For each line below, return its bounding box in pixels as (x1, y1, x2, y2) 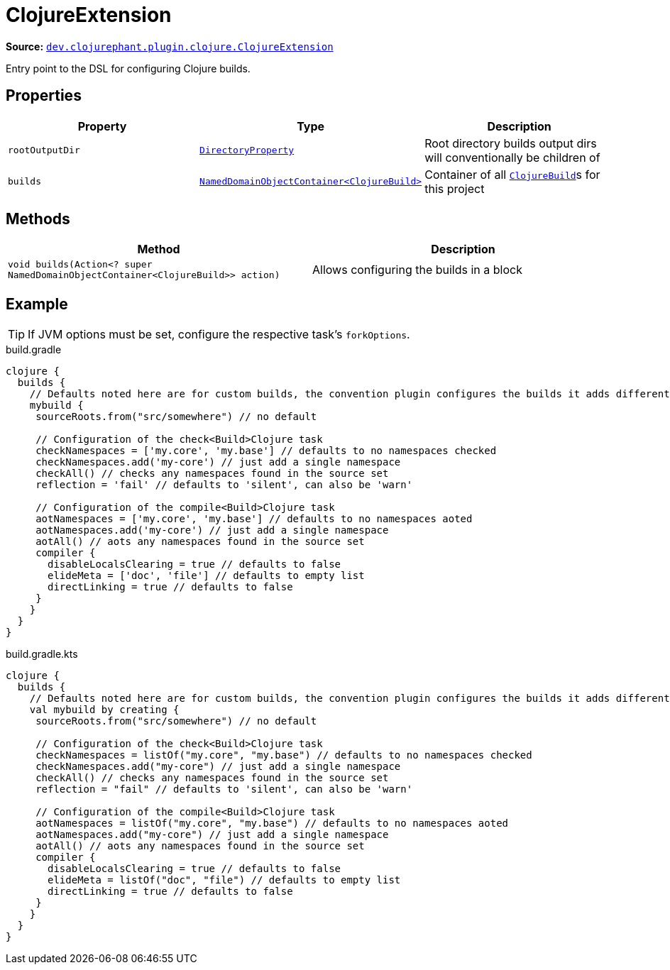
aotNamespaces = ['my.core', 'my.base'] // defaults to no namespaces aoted (35, 513, 473, 525)
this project (424, 181, 485, 196)
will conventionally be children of (424, 150, 600, 165)
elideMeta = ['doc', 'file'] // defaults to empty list (48, 570, 365, 582)
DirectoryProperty (199, 145, 295, 156)
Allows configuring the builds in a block (312, 263, 522, 277)
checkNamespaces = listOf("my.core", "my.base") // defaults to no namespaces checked (35, 749, 532, 761)
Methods (6, 210, 70, 228)
